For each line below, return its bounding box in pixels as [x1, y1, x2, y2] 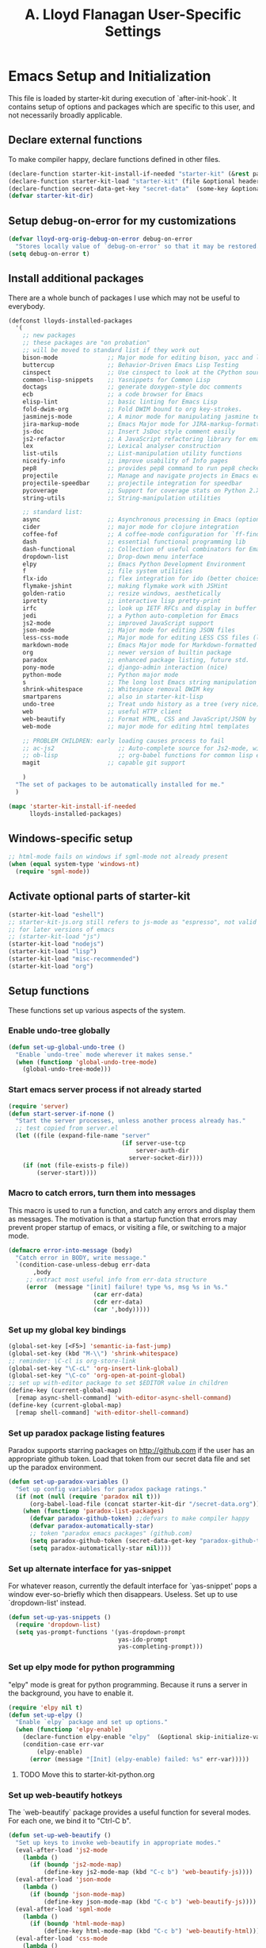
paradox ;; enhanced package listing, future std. [22, 655, 249, 664]
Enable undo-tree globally [8, 1025, 111, 1036]
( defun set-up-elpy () [8, 1710, 83, 1719]
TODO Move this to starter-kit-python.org [19, 1769, 155, 1779]
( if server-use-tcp [121, 1139, 186, 1147]
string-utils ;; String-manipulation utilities [22, 494, 222, 502]
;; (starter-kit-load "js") [8, 933, 101, 941]
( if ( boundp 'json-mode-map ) [28, 1890, 126, 1898]
